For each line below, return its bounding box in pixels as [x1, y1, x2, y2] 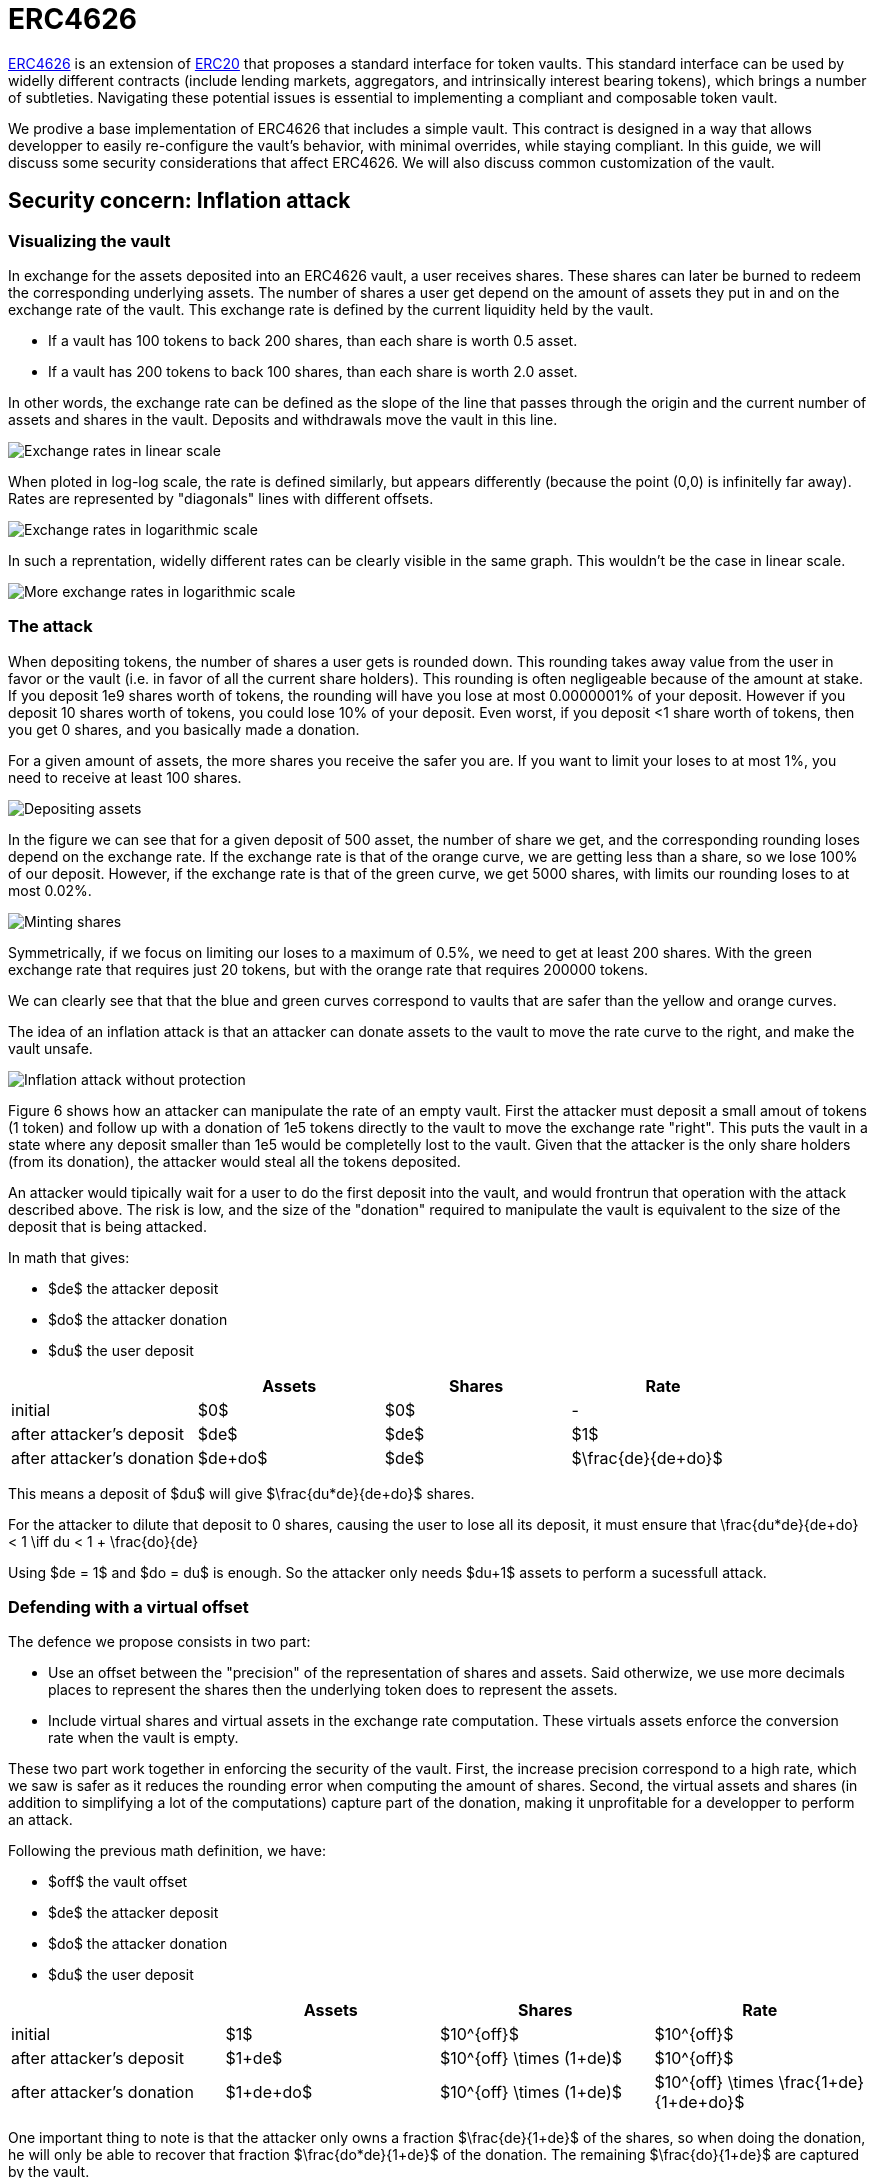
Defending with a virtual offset [8, 1597, 249, 1618]
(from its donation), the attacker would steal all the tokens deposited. [8, 1152, 461, 1170]
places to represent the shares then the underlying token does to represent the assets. [48, 1681, 618, 1699]
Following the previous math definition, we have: [8, 1842, 326, 1860]
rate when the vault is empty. [48, 1729, 239, 1747]
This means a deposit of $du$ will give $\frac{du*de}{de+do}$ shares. [8, 1484, 475, 1502]
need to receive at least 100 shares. [8, 768, 242, 786]
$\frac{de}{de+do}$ [571, 1447, 723, 1468]
